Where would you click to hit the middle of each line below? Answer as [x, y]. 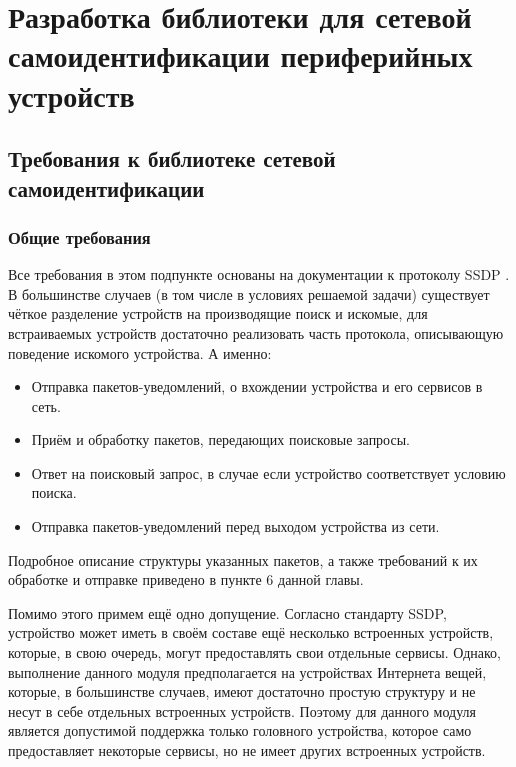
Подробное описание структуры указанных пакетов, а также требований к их [243, 559]
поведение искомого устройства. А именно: [140, 352]
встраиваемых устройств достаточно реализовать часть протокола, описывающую [256, 332]
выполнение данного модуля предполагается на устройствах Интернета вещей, [247, 671]
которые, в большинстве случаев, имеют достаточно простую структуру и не [242, 691]
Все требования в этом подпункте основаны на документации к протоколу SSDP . [259, 274]
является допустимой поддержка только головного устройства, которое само [240, 730]
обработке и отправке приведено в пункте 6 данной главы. [186, 579]
